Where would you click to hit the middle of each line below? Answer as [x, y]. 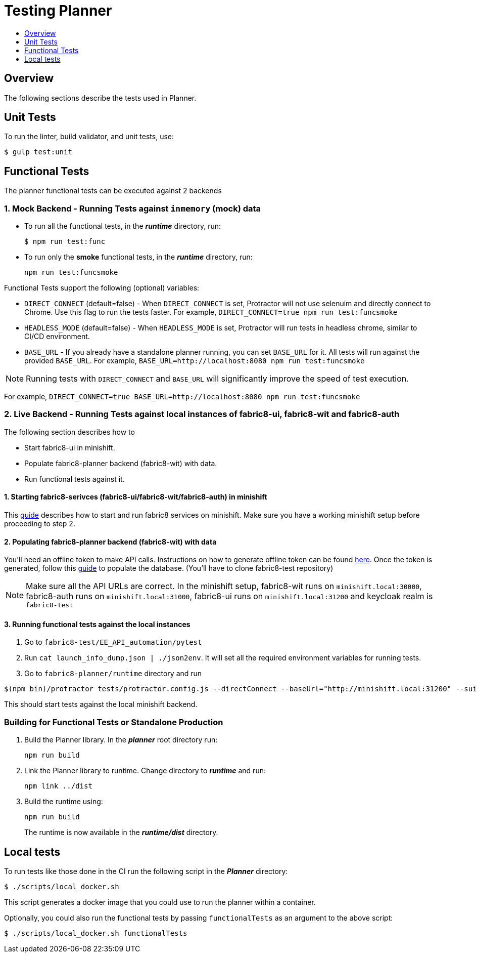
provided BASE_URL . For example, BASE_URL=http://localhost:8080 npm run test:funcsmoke [195, 361]
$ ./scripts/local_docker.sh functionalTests [96, 933]
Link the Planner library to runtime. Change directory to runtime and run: [145, 771]
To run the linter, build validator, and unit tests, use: [89, 137]
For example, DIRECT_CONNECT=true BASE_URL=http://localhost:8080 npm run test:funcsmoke [182, 397]
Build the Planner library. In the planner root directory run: [121, 740]
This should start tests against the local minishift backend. [101, 704]
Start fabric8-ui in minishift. [70, 447]
